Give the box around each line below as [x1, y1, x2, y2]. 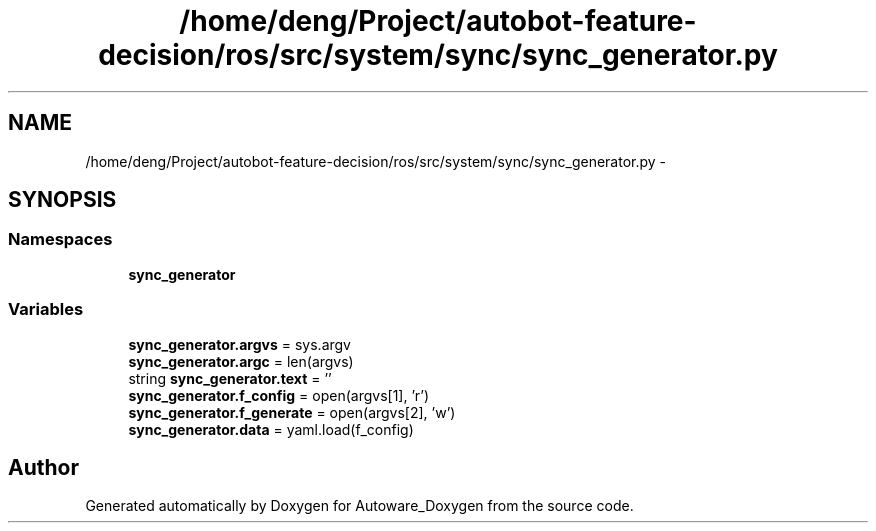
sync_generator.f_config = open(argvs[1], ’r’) [128, 386, 430, 404]
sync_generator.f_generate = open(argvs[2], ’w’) [128, 403, 456, 421]
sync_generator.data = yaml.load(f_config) [128, 420, 414, 438]
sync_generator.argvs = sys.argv [128, 335, 351, 353]
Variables [8, 299, 84, 320]
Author [8, 454, 79, 480]
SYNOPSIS [8, 187, 117, 213]
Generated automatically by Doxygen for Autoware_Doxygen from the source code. [85, 497, 634, 515]
